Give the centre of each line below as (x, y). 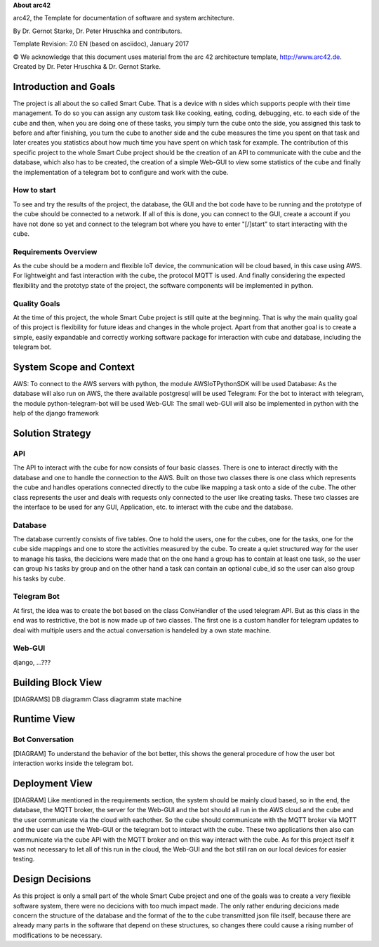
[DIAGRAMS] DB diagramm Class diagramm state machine (98, 699)
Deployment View (53, 783)
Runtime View (44, 719)
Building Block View (58, 682)
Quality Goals (36, 303)
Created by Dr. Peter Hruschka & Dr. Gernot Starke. (87, 66)
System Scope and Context (74, 367)
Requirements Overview (55, 251)
